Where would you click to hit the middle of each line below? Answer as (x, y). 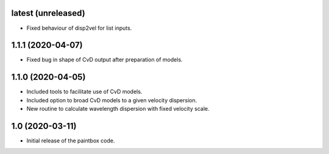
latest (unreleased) (48, 13)
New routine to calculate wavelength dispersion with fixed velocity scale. (118, 109)
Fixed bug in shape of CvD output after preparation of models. (104, 60)
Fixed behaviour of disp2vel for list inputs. (79, 28)
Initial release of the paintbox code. (71, 141)
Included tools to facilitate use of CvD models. (84, 92)
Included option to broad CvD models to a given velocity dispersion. (112, 100)
